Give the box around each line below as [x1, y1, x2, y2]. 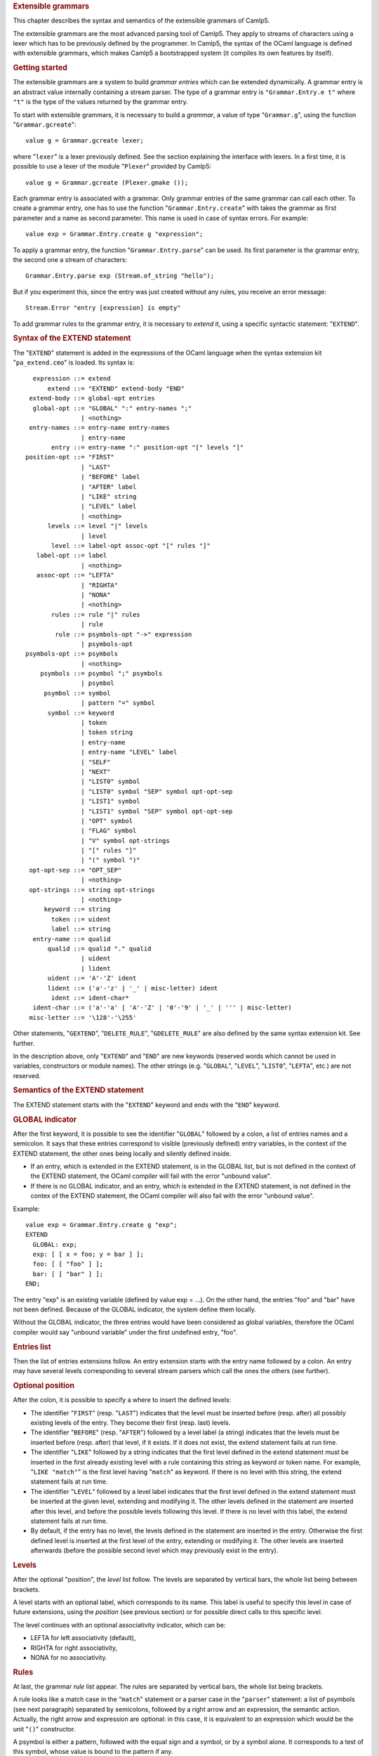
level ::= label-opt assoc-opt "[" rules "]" [51, 542, 211, 549]
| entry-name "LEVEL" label [81, 748, 178, 756]
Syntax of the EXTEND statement [13, 334, 131, 343]
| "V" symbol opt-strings [81, 837, 170, 844]
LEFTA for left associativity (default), [30, 1634, 136, 1642]
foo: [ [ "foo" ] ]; [32, 1260, 104, 1268]
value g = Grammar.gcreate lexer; [25, 137, 144, 145]
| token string [81, 728, 133, 737]
